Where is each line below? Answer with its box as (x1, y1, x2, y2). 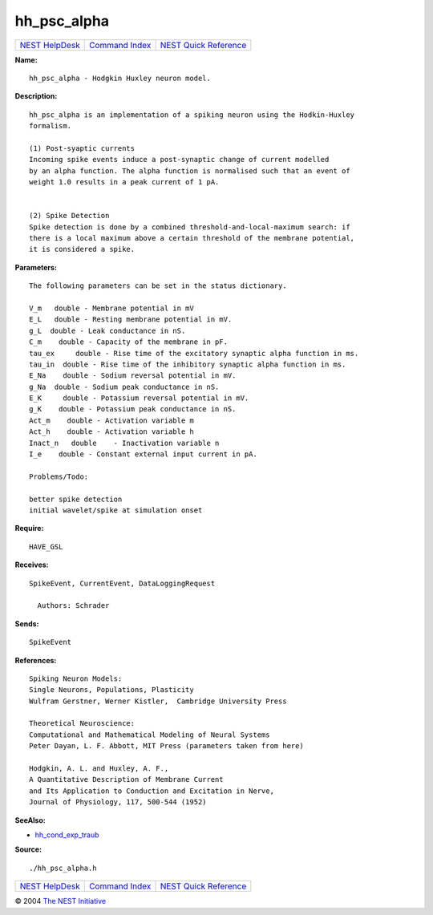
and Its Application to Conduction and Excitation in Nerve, (29, 786, 274, 796)
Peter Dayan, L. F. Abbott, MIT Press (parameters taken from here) (29, 742, 304, 751)
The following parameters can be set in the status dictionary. (29, 281, 288, 290)
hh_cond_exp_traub (34, 830, 99, 840)
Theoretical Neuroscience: (29, 719, 136, 728)
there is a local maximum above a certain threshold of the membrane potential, (29, 233, 355, 243)
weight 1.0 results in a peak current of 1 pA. (29, 177, 220, 187)
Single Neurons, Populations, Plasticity (29, 686, 194, 694)
